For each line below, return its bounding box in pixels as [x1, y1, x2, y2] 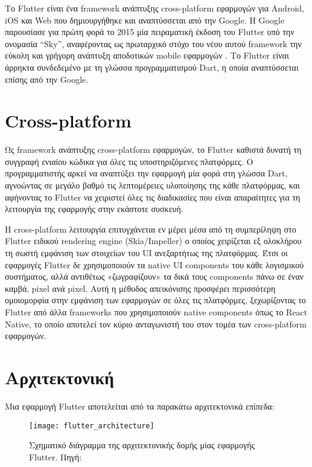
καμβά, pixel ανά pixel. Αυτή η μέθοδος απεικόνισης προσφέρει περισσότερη [5, 282, 276, 294]
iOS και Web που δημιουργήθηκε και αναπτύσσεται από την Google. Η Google [5, 13, 285, 26]
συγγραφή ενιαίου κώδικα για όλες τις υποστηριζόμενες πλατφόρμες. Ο [5, 155, 253, 167]
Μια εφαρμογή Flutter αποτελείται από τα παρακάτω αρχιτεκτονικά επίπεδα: [5, 399, 275, 412]
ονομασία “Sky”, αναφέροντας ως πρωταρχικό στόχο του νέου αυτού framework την [5, 37, 302, 50]
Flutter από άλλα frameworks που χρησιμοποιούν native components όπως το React [5, 306, 308, 318]
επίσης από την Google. [5, 72, 89, 85]
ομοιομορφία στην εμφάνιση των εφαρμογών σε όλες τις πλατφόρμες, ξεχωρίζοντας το [5, 294, 306, 306]
